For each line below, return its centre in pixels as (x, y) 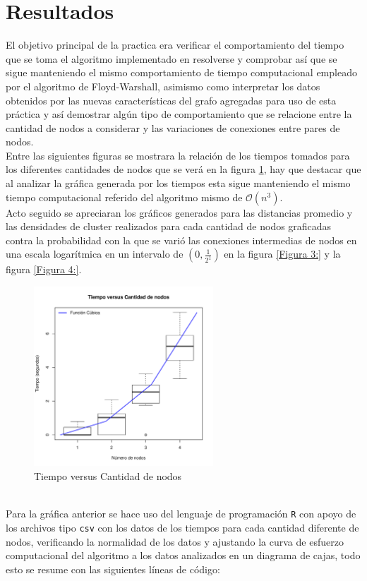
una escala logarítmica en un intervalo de (95, 254)
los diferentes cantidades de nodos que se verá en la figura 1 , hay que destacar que (183, 169)
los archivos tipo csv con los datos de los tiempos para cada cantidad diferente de (182, 527)
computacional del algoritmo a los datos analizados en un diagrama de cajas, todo (183, 555)
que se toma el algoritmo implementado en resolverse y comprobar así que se (172, 58)
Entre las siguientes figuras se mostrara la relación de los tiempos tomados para (178, 155)
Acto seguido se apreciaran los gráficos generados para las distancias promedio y (179, 212)
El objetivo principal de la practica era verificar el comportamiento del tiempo (175, 45)
